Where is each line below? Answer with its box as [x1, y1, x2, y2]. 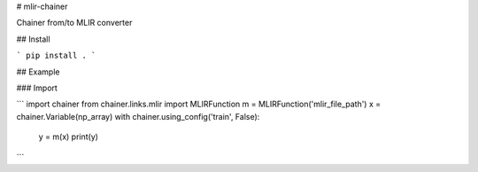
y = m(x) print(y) [38, 131, 99, 142]
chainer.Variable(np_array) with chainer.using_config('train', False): [16, 111, 260, 121]
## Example [16, 66, 60, 77]
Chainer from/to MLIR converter [16, 18, 133, 28]
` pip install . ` [16, 51, 96, 61]
